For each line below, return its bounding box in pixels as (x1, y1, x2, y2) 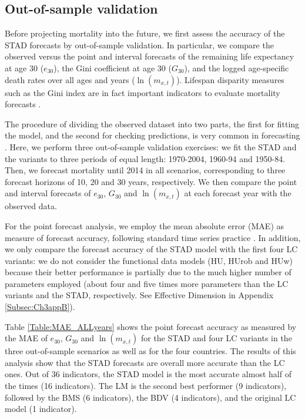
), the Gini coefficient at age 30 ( (53, 61, 172, 74)
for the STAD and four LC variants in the (140, 332, 292, 344)
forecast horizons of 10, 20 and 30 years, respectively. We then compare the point (5, 175, 297, 187)
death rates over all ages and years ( (5, 73, 135, 85)
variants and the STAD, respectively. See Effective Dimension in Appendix (5, 289, 274, 301)
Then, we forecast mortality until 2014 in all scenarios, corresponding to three (5, 164, 286, 176)
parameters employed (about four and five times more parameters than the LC (5, 277, 289, 289)
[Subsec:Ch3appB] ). (5, 301, 75, 313)
